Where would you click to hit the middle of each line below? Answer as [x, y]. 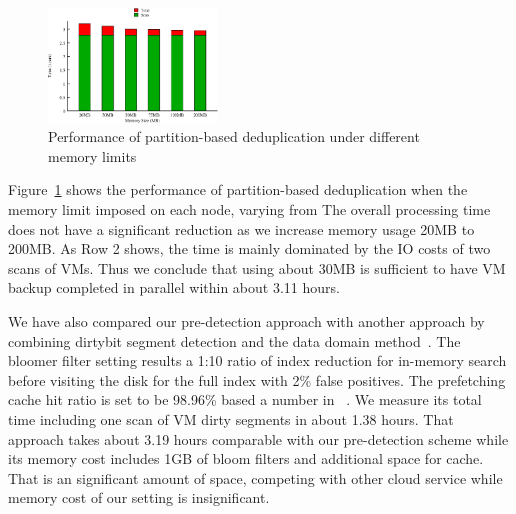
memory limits [92, 155]
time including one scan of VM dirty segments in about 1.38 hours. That [231, 419]
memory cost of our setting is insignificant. [139, 497]
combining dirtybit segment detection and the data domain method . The [234, 340]
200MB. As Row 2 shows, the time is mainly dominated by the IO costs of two [249, 248]
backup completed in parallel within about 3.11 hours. [174, 287]
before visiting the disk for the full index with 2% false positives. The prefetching [257, 379]
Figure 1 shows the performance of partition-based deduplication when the [238, 189]
